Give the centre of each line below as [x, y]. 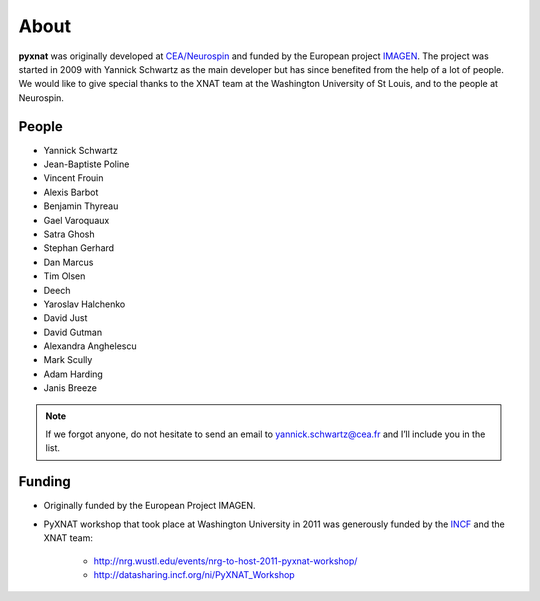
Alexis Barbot [71, 192]
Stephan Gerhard [79, 248]
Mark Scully [68, 360]
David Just [65, 318]
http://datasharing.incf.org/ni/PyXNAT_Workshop [194, 574]
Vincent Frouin [73, 178]
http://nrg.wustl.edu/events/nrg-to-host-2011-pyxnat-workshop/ [225, 561]
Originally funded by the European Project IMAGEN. [149, 506]
